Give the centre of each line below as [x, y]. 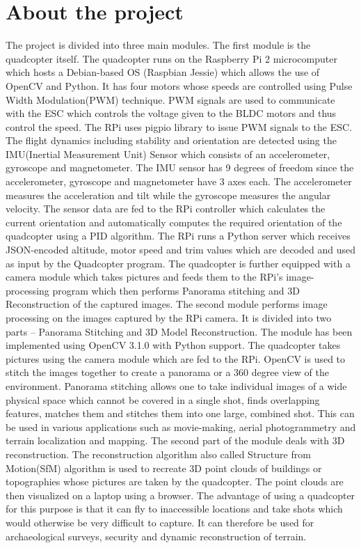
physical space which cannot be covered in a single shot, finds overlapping [163, 399]
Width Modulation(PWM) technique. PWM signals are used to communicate [170, 99]
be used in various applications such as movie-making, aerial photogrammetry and [181, 426]
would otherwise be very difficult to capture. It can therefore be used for [160, 522]
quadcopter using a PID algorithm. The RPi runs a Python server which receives [178, 236]
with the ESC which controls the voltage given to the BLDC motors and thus [171, 113]
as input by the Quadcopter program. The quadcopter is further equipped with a [178, 263]
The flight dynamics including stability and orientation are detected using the [171, 140]
